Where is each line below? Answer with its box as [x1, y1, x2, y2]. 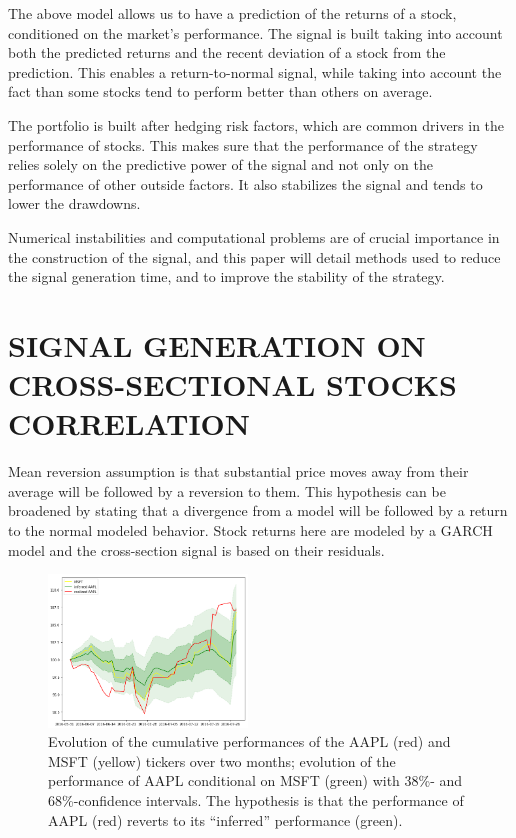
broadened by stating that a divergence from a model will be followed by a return [8, 500, 508, 521]
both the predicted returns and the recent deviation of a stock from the [8, 42, 446, 63]
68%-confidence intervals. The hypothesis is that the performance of [48, 790, 464, 811]
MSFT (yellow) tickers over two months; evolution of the [48, 750, 396, 771]
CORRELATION [8, 403, 250, 444]
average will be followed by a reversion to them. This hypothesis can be [8, 480, 446, 501]
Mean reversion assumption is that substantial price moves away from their [8, 461, 469, 482]
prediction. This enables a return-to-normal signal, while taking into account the [8, 61, 502, 82]
